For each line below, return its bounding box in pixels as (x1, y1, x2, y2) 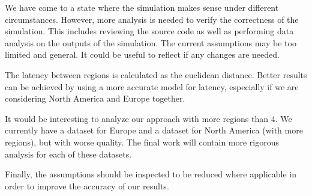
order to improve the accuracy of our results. (5, 179, 169, 192)
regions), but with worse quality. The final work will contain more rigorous (5, 135, 280, 148)
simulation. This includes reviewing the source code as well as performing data (5, 25, 294, 37)
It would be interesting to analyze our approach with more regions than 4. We (5, 112, 292, 124)
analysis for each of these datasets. (5, 147, 132, 160)
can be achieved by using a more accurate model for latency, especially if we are (5, 80, 299, 93)
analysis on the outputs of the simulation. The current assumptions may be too (5, 36, 296, 49)
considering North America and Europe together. (5, 92, 185, 105)
